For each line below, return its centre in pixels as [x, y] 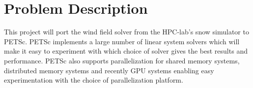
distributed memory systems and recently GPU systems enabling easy [109, 70]
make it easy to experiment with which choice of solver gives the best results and [126, 51]
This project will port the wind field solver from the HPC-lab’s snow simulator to [126, 32]
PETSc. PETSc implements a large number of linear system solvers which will [122, 41]
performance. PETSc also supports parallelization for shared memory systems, [122, 60]
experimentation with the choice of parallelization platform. [94, 80]
